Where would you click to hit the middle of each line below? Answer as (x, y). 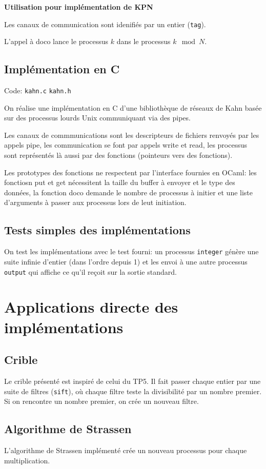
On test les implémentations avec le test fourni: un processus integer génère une (131, 251)
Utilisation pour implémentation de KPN (79, 7)
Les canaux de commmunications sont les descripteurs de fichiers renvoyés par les (132, 135)
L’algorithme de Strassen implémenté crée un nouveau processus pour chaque (126, 450)
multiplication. (27, 460)
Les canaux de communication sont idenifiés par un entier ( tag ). (105, 24)
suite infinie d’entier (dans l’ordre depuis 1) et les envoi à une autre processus (126, 261)
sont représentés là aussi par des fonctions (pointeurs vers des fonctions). (118, 155)
